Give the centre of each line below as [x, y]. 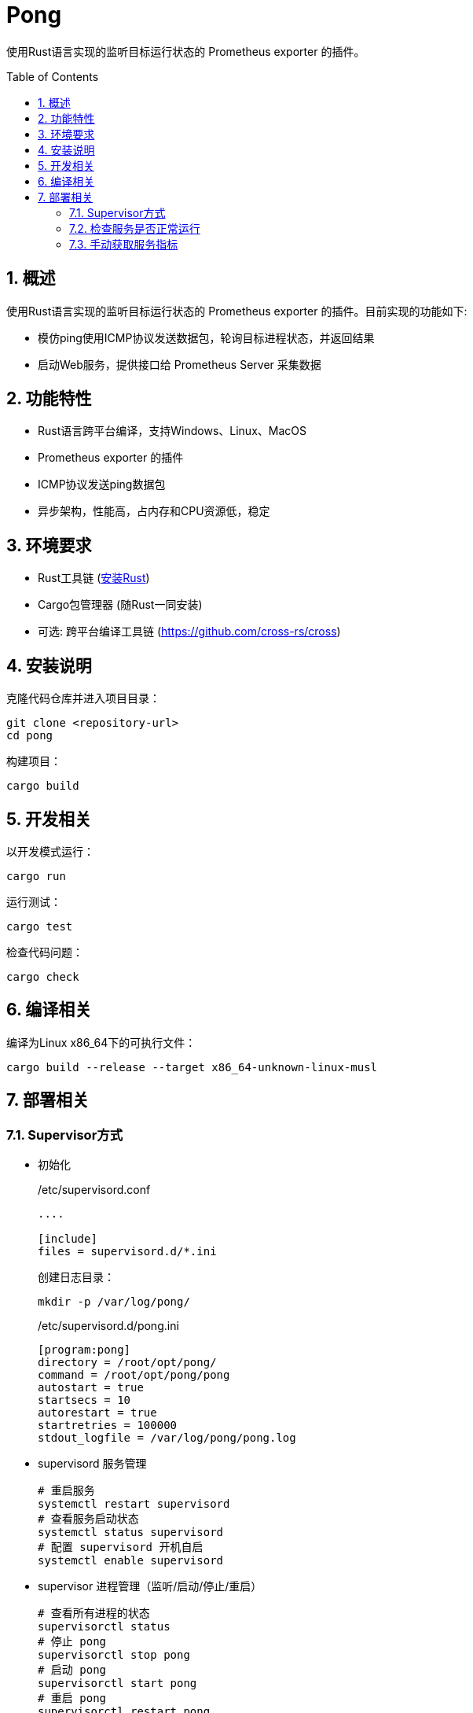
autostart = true [91, 1388]
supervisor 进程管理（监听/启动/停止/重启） [150, 1586]
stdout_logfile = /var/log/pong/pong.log [167, 1438]
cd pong [30, 736]
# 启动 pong [72, 1670]
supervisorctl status [104, 1627]
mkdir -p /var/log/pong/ [114, 1302]
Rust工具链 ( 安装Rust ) [94, 578]
